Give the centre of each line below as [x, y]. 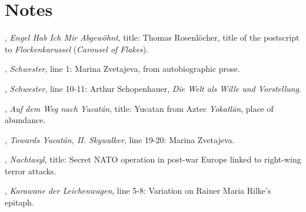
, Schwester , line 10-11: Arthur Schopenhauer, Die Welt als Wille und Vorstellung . [153, 88]
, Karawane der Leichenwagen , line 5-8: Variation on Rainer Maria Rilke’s [138, 191]
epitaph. [19, 202]
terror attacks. [31, 170]
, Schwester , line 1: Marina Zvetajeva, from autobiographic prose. [122, 69]
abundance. [25, 120]
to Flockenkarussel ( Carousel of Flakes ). [77, 49]
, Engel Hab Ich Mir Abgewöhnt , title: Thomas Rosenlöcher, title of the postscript [152, 37]
